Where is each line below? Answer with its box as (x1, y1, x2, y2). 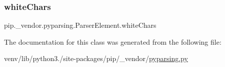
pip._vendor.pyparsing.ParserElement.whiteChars (4, 20, 156, 30)
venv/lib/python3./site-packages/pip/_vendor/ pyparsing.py (4, 53, 188, 64)
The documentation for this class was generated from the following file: (4, 36, 221, 47)
